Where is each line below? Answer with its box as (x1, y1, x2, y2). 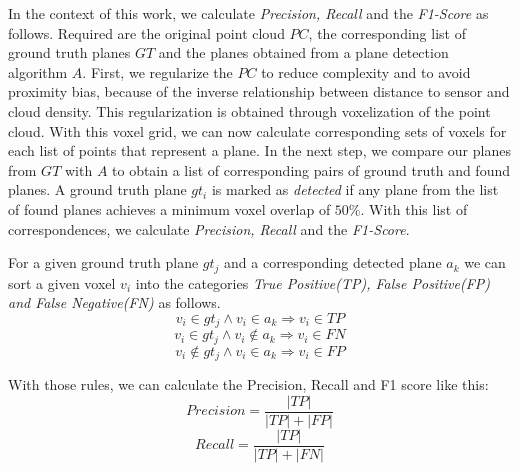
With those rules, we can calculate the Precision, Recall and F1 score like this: (8, 374, 489, 395)
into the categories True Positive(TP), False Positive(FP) (135, 272, 491, 293)
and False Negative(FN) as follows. (8, 292, 221, 313)
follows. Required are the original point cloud (8, 22, 285, 43)
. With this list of (360, 198, 468, 219)
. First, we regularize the (82, 61, 233, 82)
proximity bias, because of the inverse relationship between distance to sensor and (8, 81, 510, 102)
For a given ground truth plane (8, 252, 199, 273)
